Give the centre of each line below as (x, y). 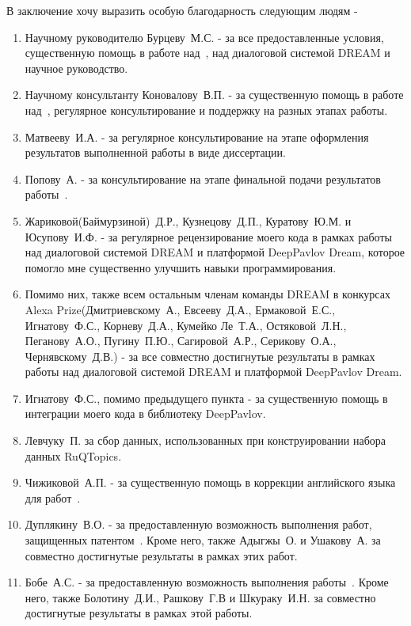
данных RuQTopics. (73, 455)
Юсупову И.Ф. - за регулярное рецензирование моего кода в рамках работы (208, 236)
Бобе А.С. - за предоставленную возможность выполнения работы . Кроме (207, 582)
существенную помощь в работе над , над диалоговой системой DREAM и (207, 53)
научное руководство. (76, 68)
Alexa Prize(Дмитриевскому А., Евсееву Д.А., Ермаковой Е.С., (180, 309)
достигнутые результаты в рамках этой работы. (139, 613)
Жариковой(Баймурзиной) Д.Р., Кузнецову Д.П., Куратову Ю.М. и (188, 220)
